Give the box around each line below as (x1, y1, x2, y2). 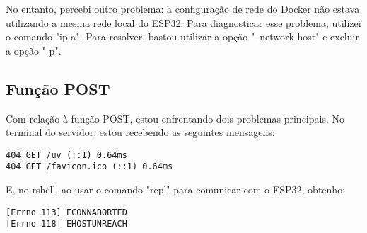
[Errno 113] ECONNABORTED (6, 207, 127, 217)
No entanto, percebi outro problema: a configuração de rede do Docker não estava (6, 1, 360, 16)
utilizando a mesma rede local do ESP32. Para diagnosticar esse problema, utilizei (6, 15, 361, 30)
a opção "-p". (6, 42, 62, 57)
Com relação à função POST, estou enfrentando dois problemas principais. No (6, 110, 345, 125)
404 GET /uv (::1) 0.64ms (6, 149, 127, 160)
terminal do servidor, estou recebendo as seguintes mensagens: (6, 125, 275, 140)
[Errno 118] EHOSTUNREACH (6, 219, 127, 229)
